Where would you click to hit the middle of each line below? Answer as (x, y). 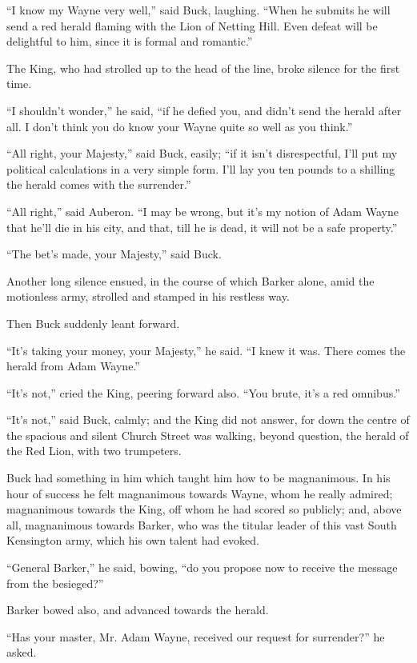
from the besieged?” (55, 583)
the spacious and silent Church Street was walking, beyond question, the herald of (208, 435)
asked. (22, 652)
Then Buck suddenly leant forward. (93, 323)
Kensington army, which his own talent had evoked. (133, 540)
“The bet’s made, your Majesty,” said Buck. (114, 254)
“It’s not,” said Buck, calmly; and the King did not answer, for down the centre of (208, 419)
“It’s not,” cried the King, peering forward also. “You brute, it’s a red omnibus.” (203, 392)
